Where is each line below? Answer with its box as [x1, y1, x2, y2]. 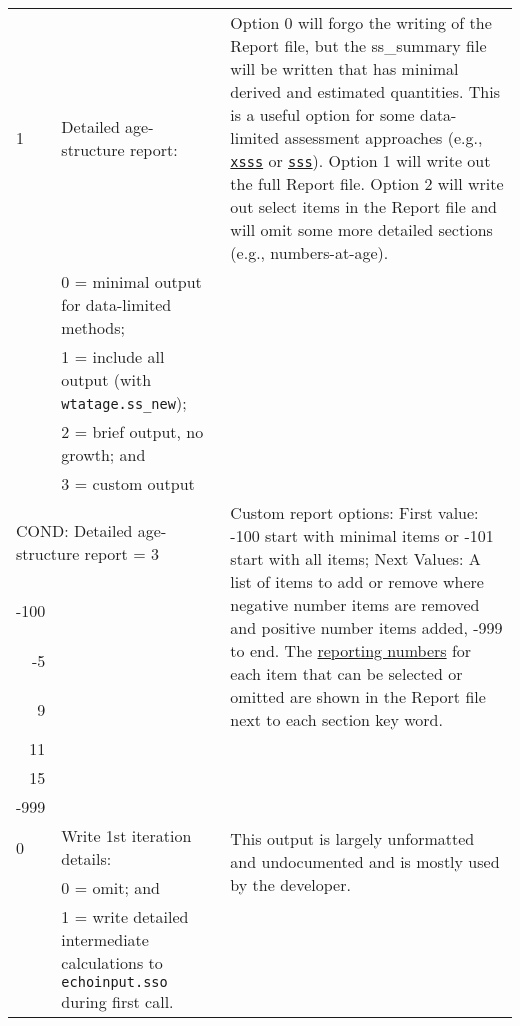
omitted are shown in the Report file [230, 685, 486, 708]
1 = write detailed [61, 905, 189, 928]
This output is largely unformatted [230, 827, 475, 850]
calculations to [61, 951, 163, 974]
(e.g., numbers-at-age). [230, 241, 389, 264]
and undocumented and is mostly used [230, 850, 500, 873]
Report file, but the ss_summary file [230, 34, 487, 57]
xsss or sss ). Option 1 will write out [230, 149, 491, 172]
